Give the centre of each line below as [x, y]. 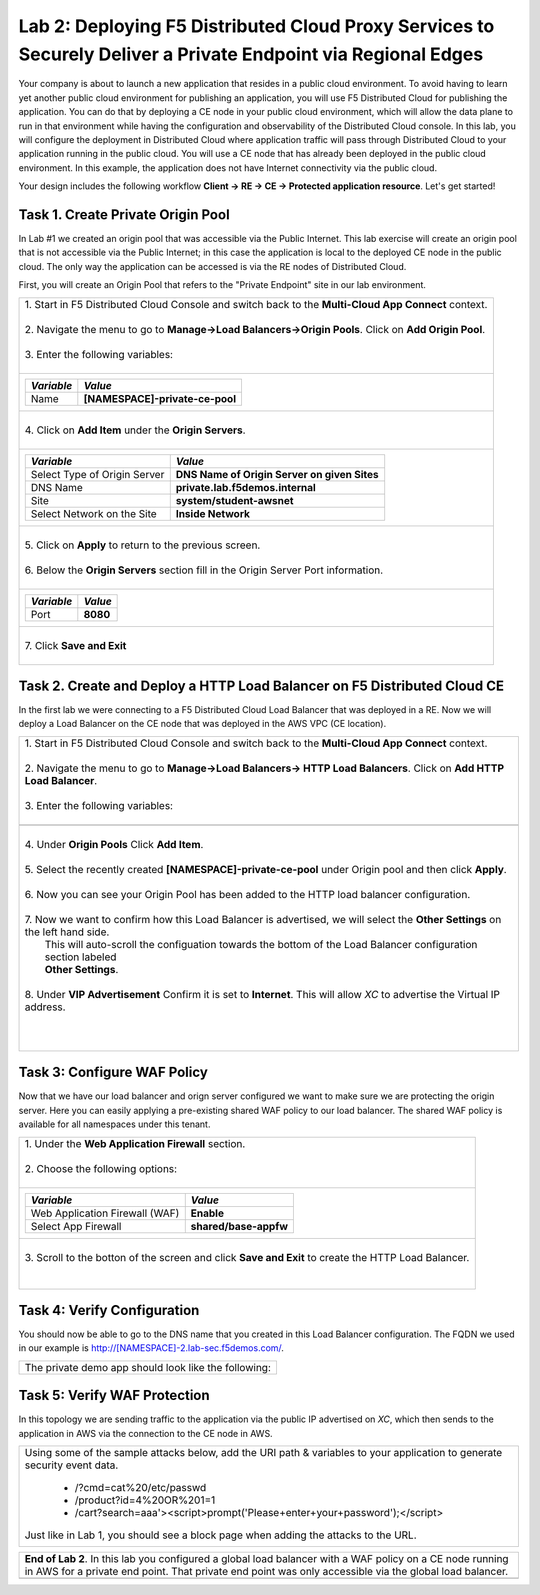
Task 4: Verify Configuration [109, 1310]
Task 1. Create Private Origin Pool [124, 214]
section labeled [80, 957]
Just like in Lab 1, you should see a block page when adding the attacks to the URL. [220, 1535]
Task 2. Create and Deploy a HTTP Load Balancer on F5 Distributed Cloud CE [261, 685]
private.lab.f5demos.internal [246, 487]
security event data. [71, 1465]
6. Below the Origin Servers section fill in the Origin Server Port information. [204, 570]
